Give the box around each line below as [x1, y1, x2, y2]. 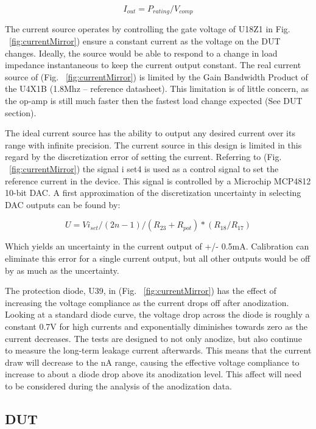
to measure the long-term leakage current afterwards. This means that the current [5, 344, 312, 357]
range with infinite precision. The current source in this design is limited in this [5, 138, 302, 151]
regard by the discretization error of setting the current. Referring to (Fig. [5, 150, 282, 163]
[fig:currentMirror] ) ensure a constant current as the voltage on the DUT [9, 35, 281, 47]
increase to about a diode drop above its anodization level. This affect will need [5, 368, 302, 380]
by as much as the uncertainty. [5, 263, 119, 276]
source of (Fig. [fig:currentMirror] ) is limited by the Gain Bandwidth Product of [5, 70, 308, 83]
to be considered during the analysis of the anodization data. [5, 379, 232, 392]
